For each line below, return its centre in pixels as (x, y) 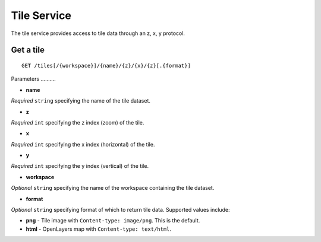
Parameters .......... (33, 79)
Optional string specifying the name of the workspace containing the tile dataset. (113, 188)
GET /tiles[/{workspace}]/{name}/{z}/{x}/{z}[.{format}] (106, 66)
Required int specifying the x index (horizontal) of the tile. (83, 144)
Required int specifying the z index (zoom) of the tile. (78, 122)
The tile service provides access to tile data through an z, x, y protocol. (98, 33)
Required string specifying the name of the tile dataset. (81, 101)
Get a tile (28, 50)
